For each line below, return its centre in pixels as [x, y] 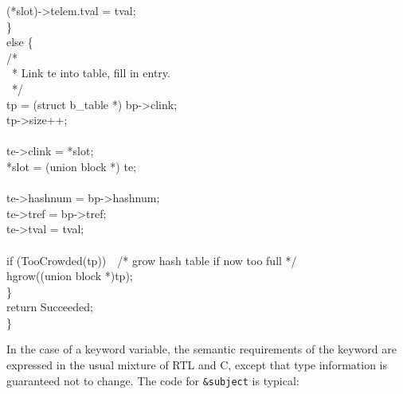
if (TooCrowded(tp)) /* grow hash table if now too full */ [152, 260]
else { [20, 42]
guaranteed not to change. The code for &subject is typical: [153, 380]
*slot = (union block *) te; [72, 166]
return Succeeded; [50, 307]
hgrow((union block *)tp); [70, 276]
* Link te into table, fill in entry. [91, 73]
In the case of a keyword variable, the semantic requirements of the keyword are [202, 349]
